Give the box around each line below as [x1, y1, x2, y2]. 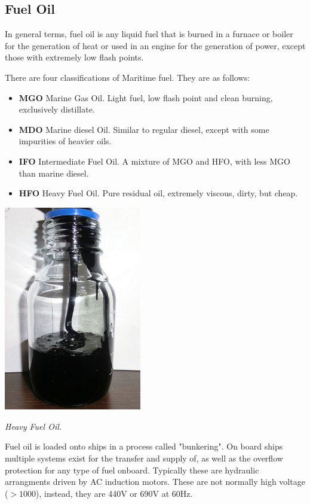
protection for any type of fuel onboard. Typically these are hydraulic [5, 463, 259, 476]
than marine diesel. [19, 166, 89, 179]
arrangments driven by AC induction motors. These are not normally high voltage [5, 475, 305, 488]
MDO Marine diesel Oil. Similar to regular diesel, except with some [19, 123, 269, 135]
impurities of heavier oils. [19, 135, 112, 147]
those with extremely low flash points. [5, 51, 144, 63]
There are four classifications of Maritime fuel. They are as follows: [5, 71, 250, 83]
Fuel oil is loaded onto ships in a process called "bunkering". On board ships [5, 440, 283, 453]
